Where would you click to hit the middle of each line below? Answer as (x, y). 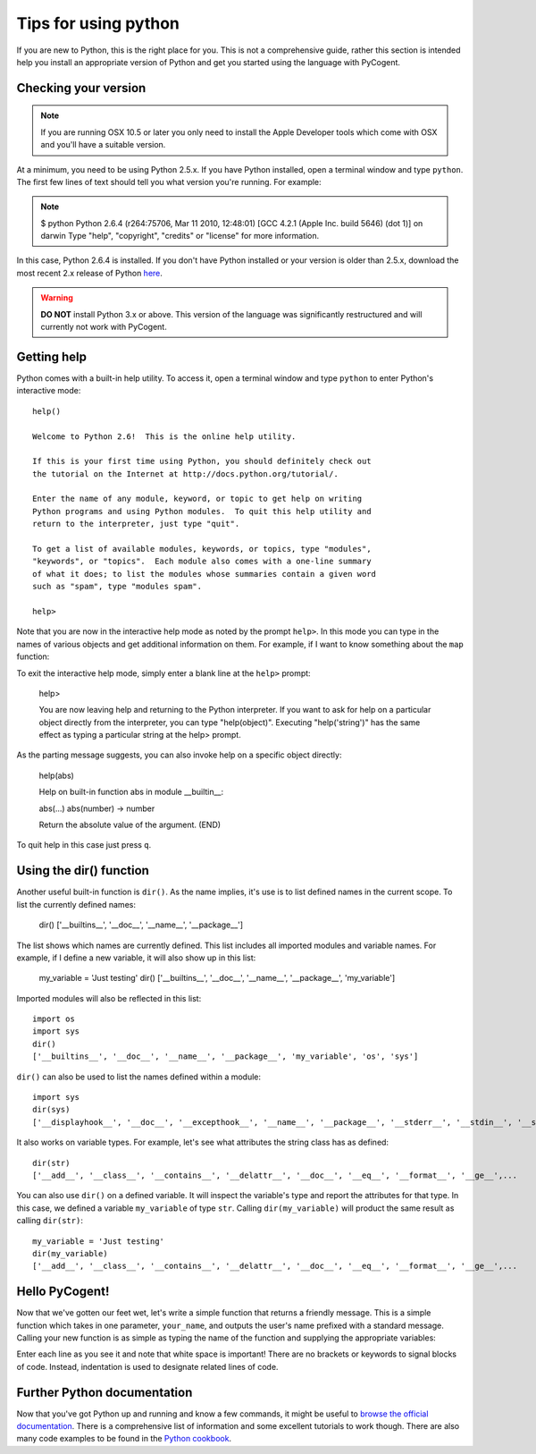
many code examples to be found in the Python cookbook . (124, 1439)
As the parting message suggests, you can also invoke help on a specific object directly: (179, 755)
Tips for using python (98, 23)
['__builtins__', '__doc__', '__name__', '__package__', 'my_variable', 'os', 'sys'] (226, 1057)
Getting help (51, 356)
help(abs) (57, 775)
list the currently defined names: (76, 904)
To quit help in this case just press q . (84, 845)
